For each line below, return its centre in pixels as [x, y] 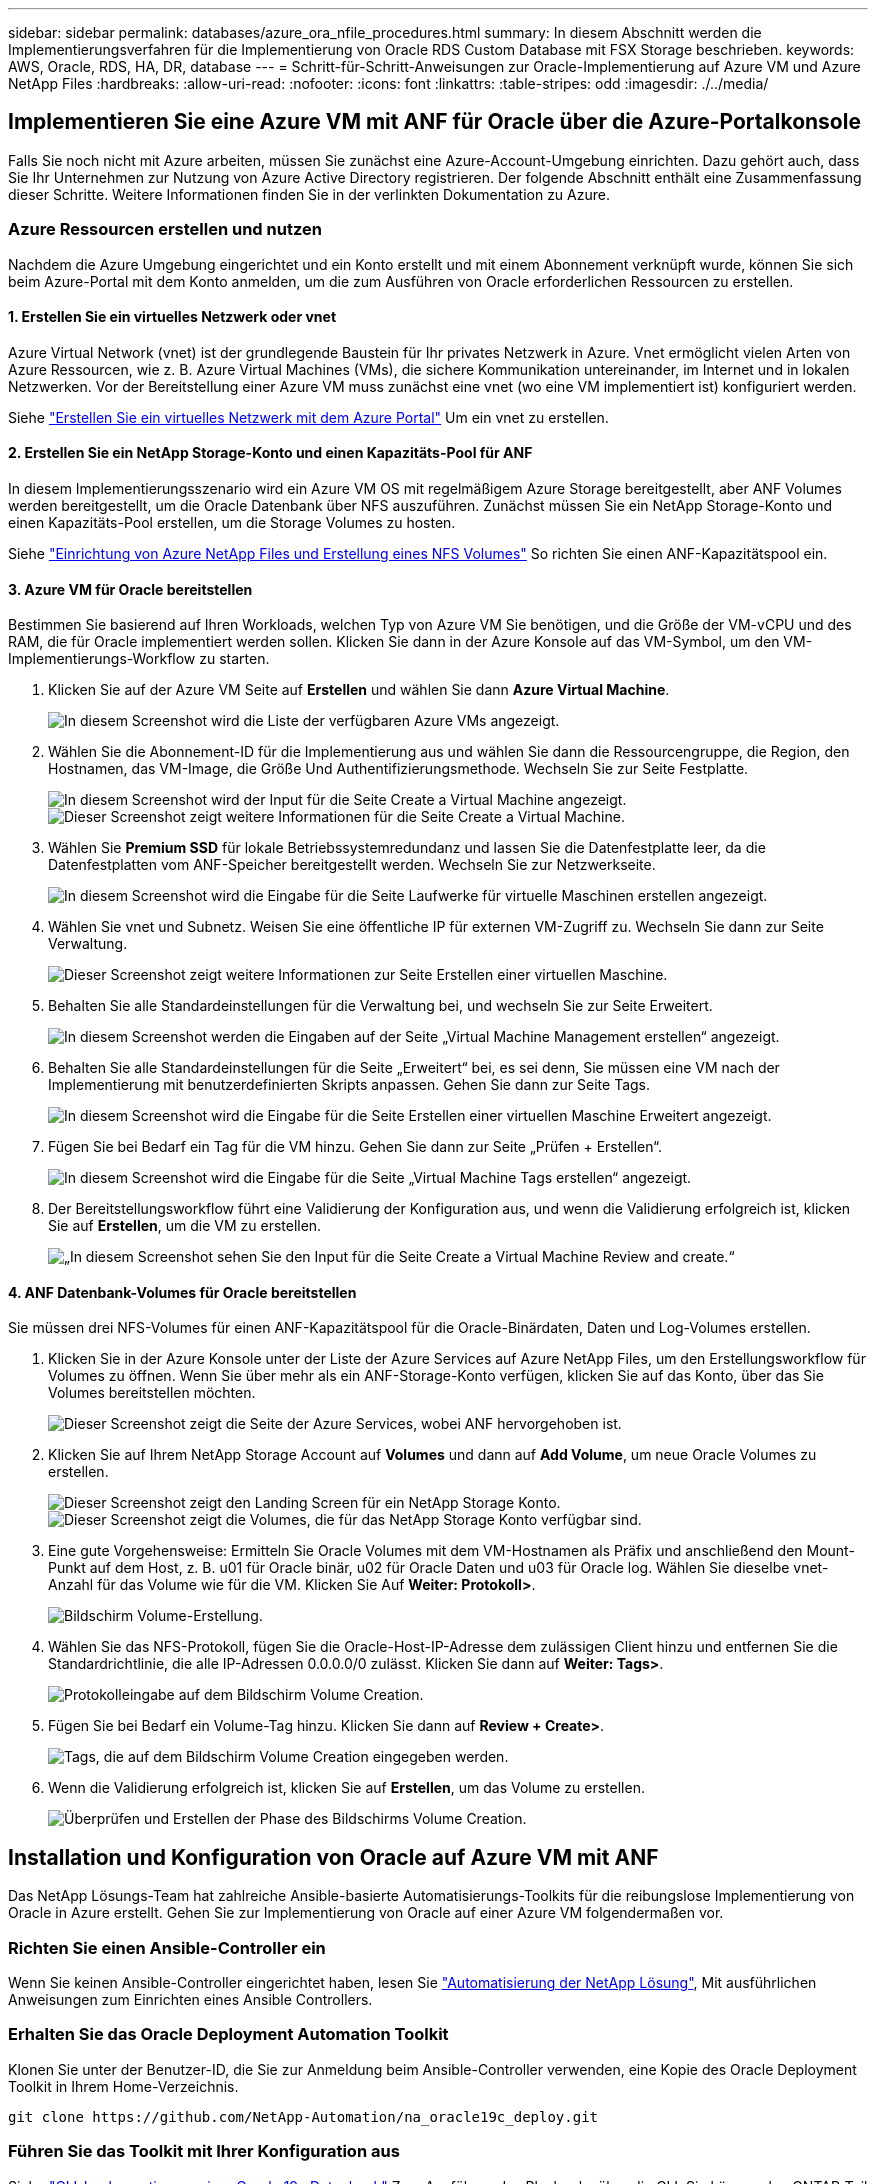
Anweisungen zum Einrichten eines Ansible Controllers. [190, 2000]
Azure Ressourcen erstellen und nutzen [165, 229]
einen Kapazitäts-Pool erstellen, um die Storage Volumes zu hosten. [232, 523]
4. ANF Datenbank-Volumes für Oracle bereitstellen [182, 1292]
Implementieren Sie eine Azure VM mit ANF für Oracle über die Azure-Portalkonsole [434, 122]
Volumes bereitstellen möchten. [152, 1393]
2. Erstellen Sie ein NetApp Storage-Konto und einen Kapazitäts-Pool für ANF [270, 453]
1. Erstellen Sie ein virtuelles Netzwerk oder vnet [172, 317]
